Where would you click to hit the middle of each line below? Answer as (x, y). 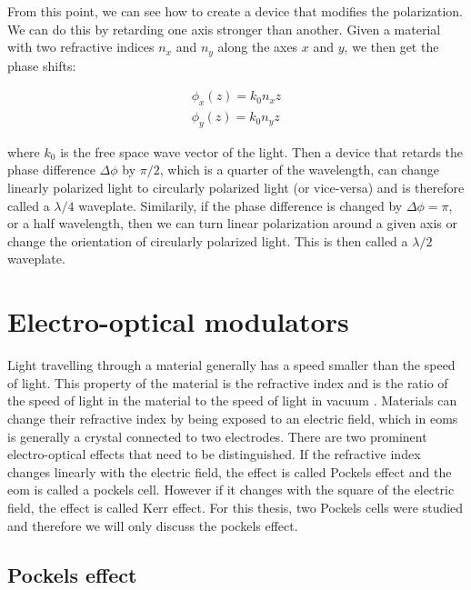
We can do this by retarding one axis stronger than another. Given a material (224, 29)
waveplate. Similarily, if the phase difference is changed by (241, 205)
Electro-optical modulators (178, 321)
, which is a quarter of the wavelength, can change (300, 170)
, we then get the (391, 47)
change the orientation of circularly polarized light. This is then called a (208, 240)
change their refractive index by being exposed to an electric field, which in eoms (233, 418)
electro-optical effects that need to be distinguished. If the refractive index (214, 454)
